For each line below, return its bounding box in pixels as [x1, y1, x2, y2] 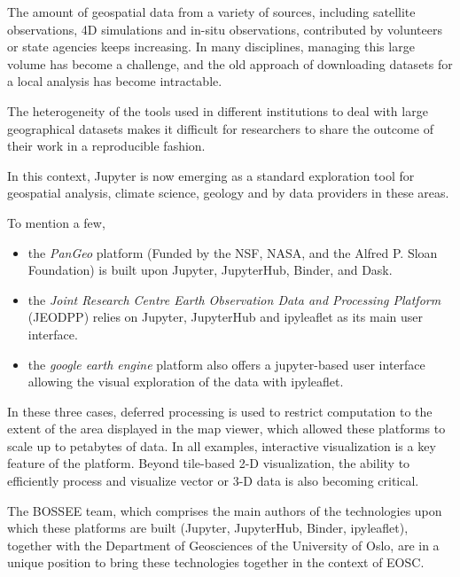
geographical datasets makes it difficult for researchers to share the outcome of [7, 119, 433, 137]
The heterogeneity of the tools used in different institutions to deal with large [7, 101, 428, 120]
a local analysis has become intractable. [7, 72, 222, 90]
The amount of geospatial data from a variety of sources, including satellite [7, 3, 416, 20]
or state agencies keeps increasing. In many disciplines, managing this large [7, 37, 415, 56]
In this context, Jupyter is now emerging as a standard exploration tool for [7, 166, 415, 184]
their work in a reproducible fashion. [7, 136, 206, 155]
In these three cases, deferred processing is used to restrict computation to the [7, 402, 433, 420]
